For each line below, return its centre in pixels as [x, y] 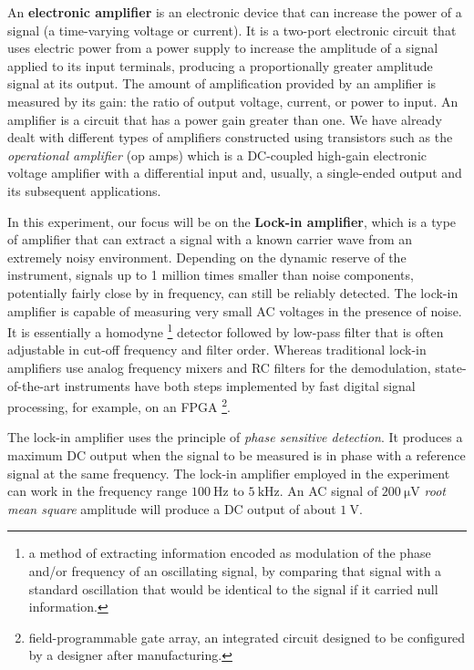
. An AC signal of [329, 491]
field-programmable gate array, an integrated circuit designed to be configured [247, 637]
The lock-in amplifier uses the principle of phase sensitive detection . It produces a [235, 437]
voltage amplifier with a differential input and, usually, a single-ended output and [235, 173]
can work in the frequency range [98, 491]
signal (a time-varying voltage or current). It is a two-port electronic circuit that [232, 30]
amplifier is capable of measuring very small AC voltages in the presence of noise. [235, 310]
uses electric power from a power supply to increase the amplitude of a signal [223, 48]
